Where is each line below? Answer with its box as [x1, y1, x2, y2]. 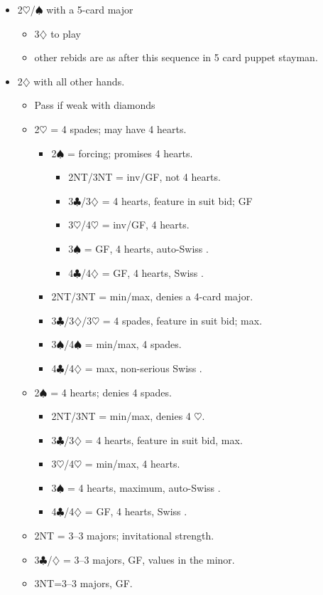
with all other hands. [33, 73, 125, 88]
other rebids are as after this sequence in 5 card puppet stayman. [34, 50, 318, 65]
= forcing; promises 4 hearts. [67, 145, 193, 160]
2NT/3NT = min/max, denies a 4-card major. [51, 289, 253, 304]
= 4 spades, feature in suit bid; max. [102, 312, 263, 327]
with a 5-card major [46, 2, 133, 16]
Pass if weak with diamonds [34, 98, 155, 112]
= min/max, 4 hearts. [84, 456, 180, 471]
